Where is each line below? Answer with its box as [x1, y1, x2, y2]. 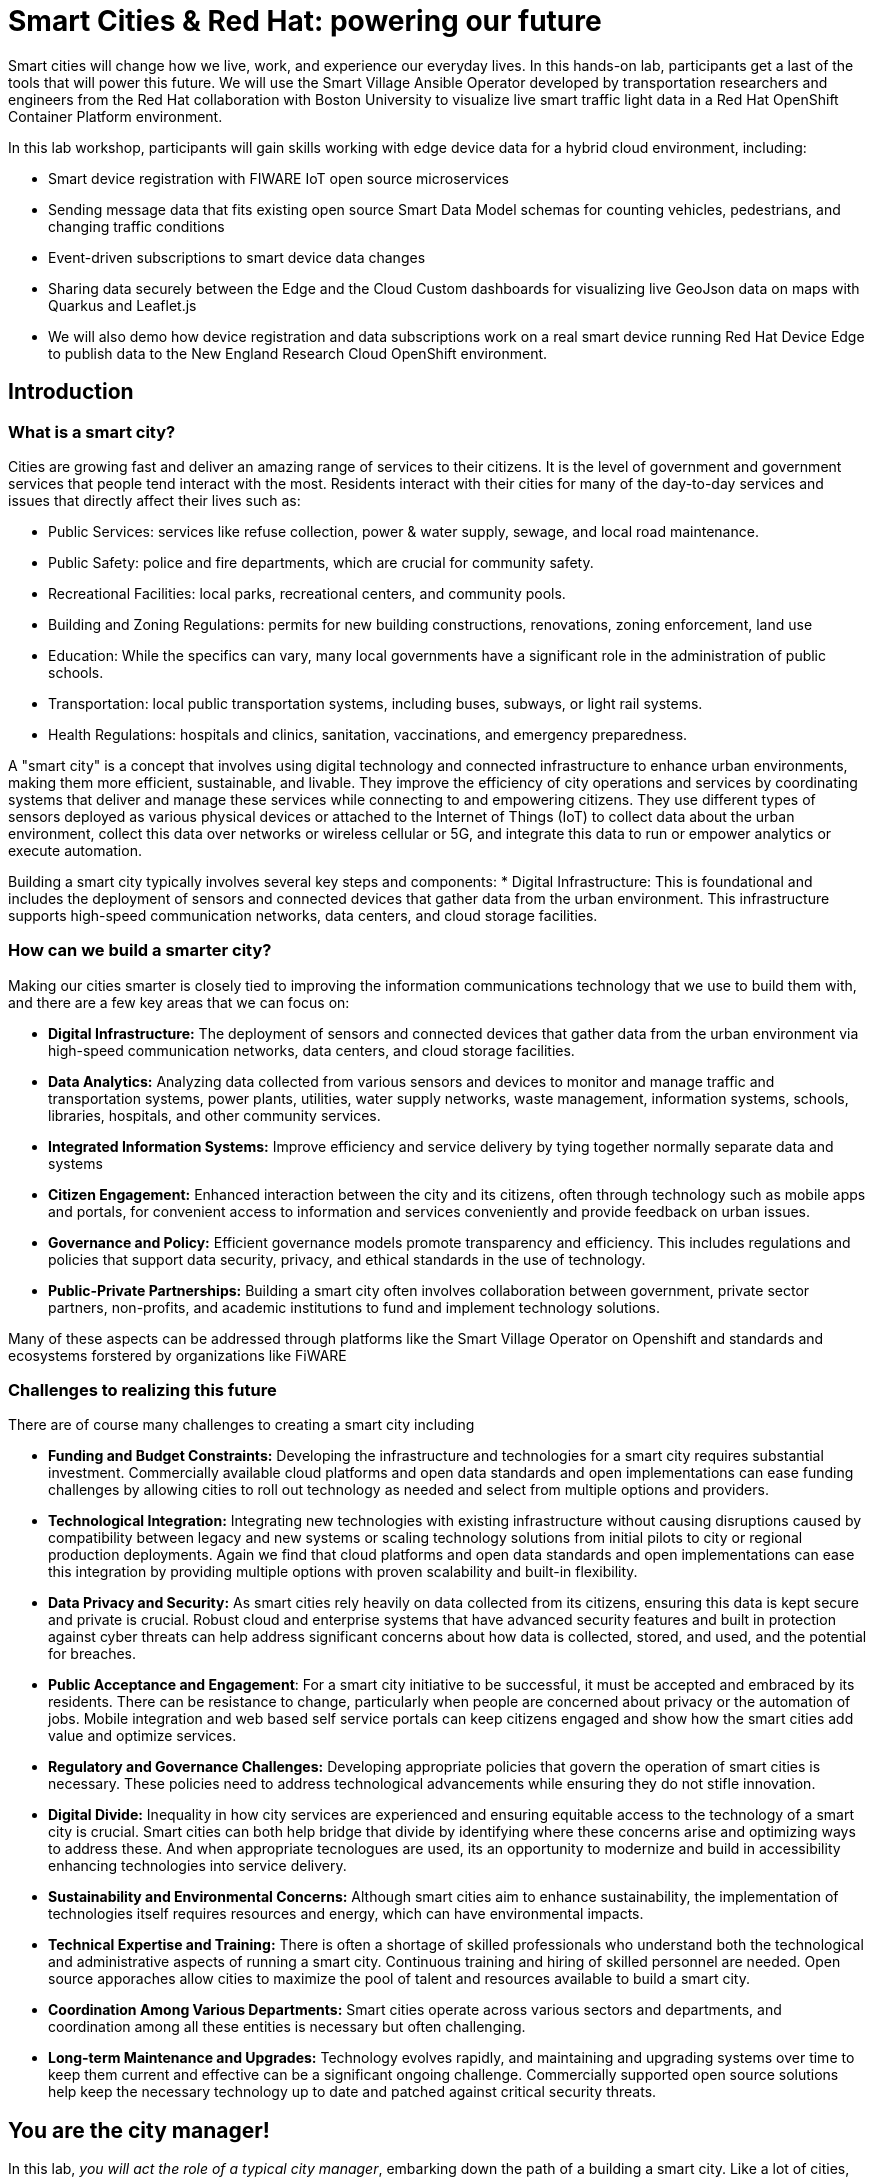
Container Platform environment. [8, 107, 223, 125]
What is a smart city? [8, 421, 176, 442]
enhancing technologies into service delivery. [48, 1857, 347, 1875]
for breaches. [48, 1645, 137, 1663]
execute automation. [8, 841, 142, 859]
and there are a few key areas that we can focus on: [8, 993, 350, 1011]
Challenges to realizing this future [8, 1380, 277, 1401]
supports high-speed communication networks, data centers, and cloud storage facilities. [8, 906, 598, 924]
